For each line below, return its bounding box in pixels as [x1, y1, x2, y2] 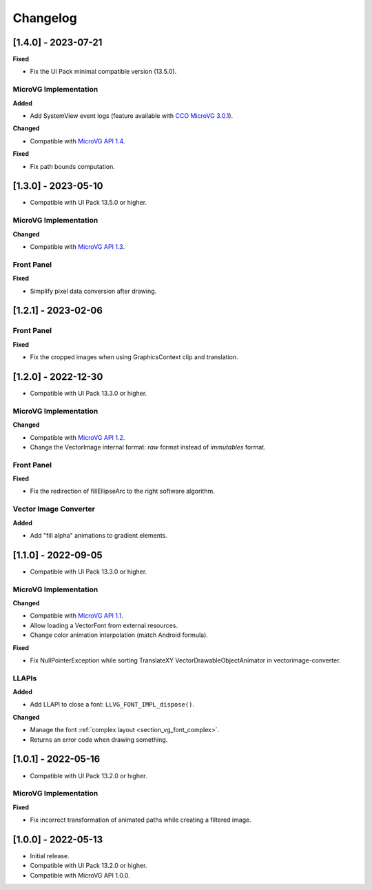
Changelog [12, 10, 77, 26]
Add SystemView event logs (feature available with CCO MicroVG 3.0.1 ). [30, 111, 234, 120]
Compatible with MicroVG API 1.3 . [30, 242, 125, 251]
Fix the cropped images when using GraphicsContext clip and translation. [30, 353, 239, 361]
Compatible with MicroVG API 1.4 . [30, 136, 125, 145]
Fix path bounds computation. [30, 162, 115, 170]
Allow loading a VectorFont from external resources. [30, 621, 178, 629]
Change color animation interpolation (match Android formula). [30, 631, 208, 639]
